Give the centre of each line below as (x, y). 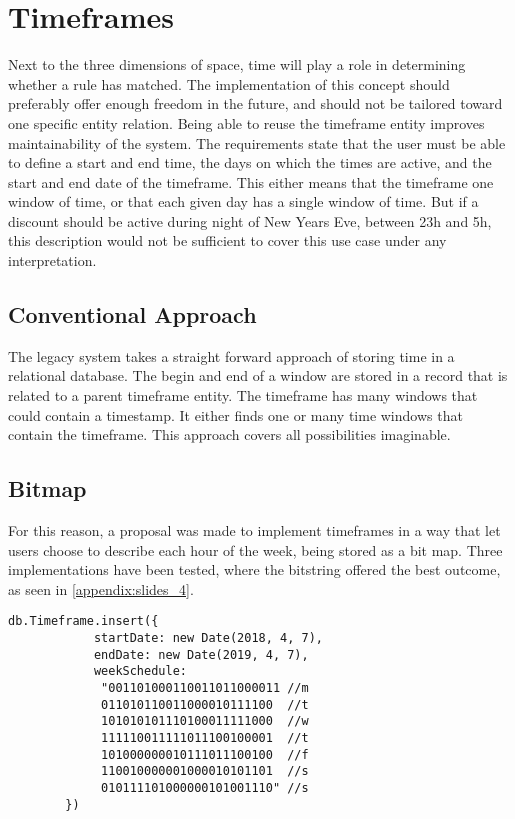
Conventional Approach (132, 314)
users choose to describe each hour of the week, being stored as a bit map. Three (255, 549)
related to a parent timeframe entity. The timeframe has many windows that (243, 395)
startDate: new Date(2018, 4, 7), (208, 638)
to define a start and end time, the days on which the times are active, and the (250, 162)
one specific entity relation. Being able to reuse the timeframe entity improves (246, 122)
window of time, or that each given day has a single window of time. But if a (243, 201)
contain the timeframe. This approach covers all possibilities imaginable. (229, 434)
